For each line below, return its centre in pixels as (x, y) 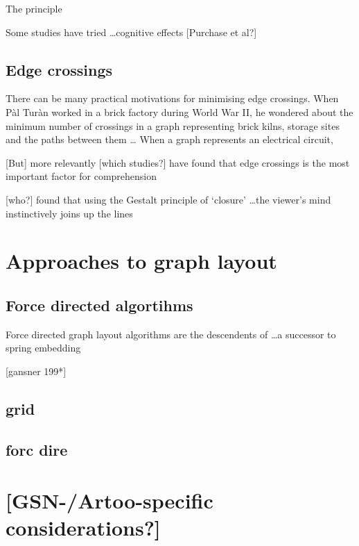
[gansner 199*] (36, 371)
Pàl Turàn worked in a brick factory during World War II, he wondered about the (179, 111)
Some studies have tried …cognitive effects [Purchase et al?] (131, 32)
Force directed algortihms (99, 305)
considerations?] (83, 528)
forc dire (37, 449)
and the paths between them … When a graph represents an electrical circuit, (169, 139)
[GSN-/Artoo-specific (110, 501)
